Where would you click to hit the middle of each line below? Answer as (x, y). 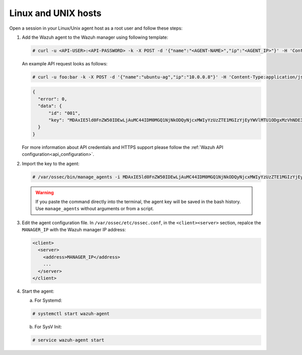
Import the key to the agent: (51, 163)
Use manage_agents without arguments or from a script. (95, 209)
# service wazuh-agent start (68, 340)
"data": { (50, 106)
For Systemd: (48, 300)
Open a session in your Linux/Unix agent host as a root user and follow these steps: (96, 28)
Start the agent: (38, 291)
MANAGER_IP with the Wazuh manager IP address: (74, 230)
